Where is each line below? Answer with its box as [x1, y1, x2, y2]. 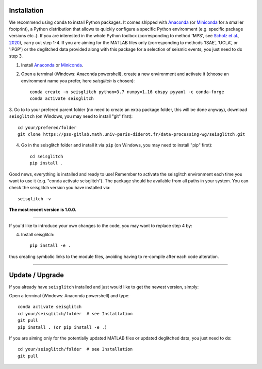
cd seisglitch [30, 153, 63, 159]
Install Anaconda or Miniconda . [21, 62, 83, 68]
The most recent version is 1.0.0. [9, 207, 77, 213]
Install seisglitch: [21, 231, 55, 237]
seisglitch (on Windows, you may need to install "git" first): [9, 113, 133, 119]
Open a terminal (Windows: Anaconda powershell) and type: [9, 292, 130, 298]
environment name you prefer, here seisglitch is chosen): [21, 78, 135, 83]
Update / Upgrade [9, 271, 64, 279]
